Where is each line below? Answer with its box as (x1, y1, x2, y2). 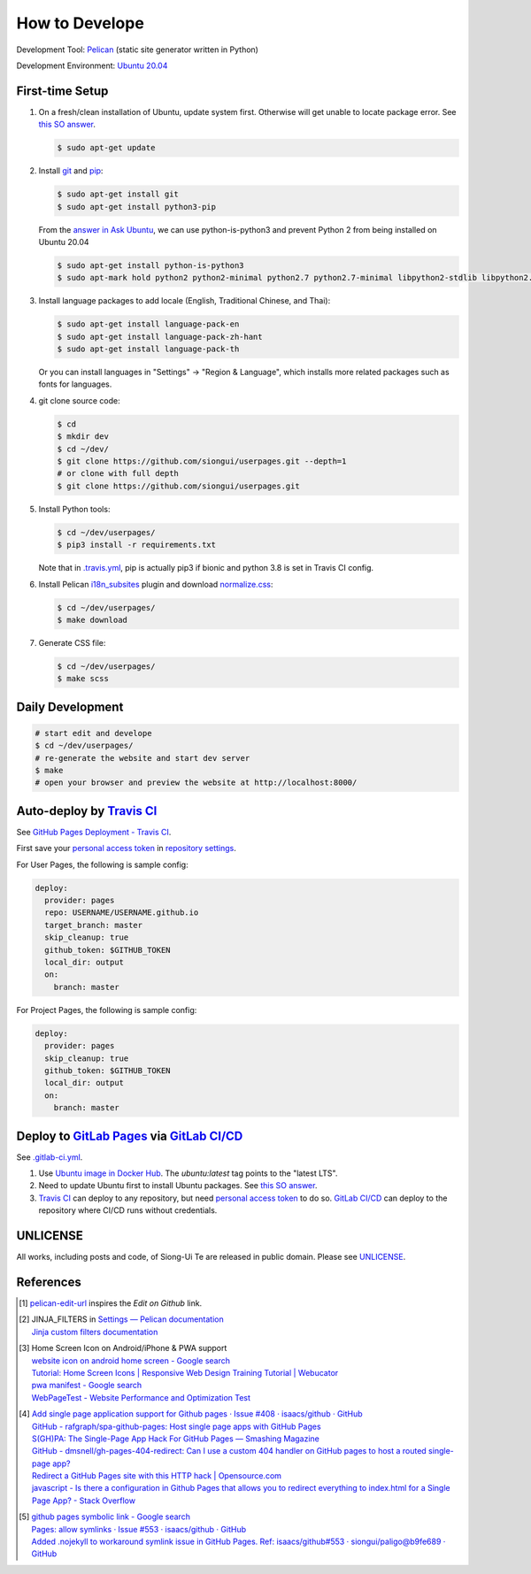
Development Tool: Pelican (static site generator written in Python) (16, 44, 258, 55)
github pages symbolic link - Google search (31, 1511, 190, 1522)
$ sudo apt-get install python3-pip (57, 202, 217, 211)
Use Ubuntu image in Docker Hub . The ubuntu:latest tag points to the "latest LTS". (38, 1168, 338, 1179)
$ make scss (57, 673, 110, 684)
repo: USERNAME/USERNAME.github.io (44, 908, 199, 918)
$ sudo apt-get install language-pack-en (57, 319, 240, 329)
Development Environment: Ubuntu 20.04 (16, 60, 168, 71)
